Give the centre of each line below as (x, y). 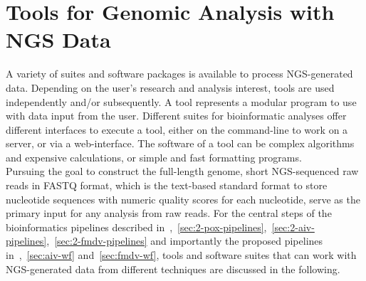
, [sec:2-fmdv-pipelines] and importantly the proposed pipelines (185, 241)
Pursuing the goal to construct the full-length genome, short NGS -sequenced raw (182, 171)
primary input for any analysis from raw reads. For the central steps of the (169, 213)
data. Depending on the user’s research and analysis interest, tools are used (170, 87)
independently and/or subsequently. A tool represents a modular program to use (181, 101)
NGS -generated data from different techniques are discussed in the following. (173, 269)
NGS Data (58, 39)
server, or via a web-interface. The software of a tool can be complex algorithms (180, 143)
